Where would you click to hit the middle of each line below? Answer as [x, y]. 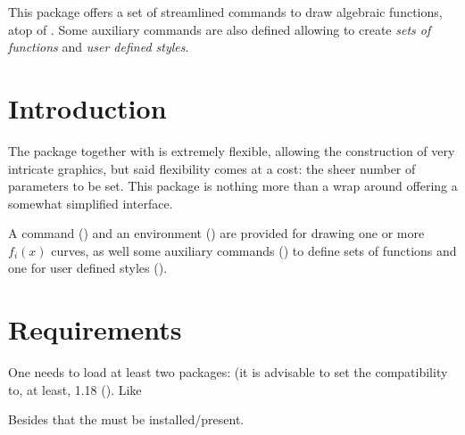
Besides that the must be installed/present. [126, 419]
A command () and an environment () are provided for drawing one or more [216, 233]
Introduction [87, 107]
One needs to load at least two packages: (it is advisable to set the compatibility [228, 372]
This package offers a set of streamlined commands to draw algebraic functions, [225, 12]
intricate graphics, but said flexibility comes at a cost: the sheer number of [212, 168]
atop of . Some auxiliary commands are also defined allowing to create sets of [220, 29]
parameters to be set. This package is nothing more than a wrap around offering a [233, 186]
